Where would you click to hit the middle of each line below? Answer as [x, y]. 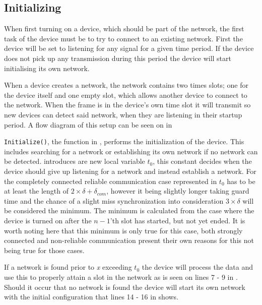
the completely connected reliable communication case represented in [111, 181]
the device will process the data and [198, 267]
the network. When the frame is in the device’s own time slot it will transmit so [127, 105]
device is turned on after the [48, 220]
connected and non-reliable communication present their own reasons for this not [129, 240]
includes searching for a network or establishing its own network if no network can [131, 151]
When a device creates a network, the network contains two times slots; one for [126, 85]
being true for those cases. [44, 250]
